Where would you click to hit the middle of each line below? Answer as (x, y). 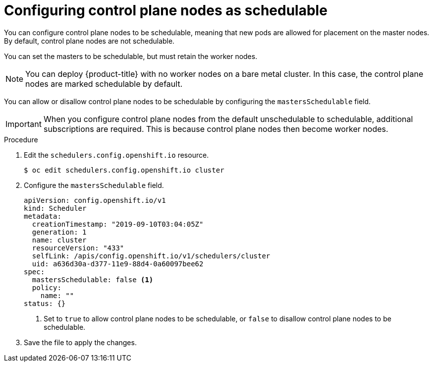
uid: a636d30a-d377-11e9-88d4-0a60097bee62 (118, 264)
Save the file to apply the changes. (80, 342)
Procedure (21, 139)
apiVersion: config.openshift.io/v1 (95, 200)
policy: (47, 287)
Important (24, 124)
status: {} (45, 303)
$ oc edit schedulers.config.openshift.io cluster (124, 170)
